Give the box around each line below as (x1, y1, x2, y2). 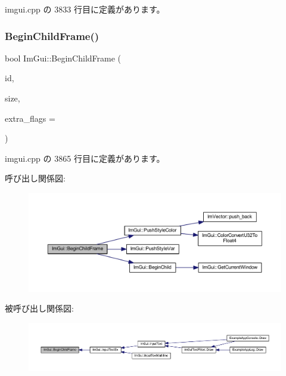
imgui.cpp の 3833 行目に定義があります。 (5, 3, 165, 15)
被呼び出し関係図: (5, 302, 74, 315)
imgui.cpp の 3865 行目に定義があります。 (5, 152, 165, 164)
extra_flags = (5, 112, 55, 124)
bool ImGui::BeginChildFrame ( (5, 51, 122, 64)
